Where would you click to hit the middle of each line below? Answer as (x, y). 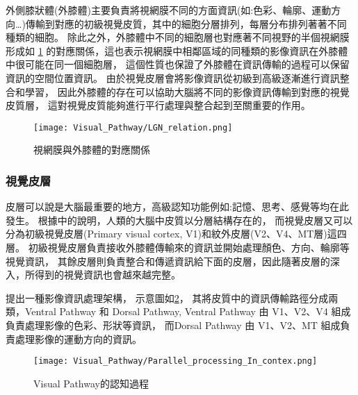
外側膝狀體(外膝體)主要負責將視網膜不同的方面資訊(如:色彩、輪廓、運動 (169, 10)
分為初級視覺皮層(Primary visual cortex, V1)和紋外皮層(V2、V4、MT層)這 (171, 234)
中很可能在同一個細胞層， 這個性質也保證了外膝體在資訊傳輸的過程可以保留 (178, 64)
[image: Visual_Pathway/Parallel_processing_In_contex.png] (176, 361)
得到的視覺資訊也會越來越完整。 (107, 275)
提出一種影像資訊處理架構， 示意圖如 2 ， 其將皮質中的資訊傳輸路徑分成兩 (172, 297)
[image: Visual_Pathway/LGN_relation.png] (133, 127)
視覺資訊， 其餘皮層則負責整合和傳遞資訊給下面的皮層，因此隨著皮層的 (168, 261)
